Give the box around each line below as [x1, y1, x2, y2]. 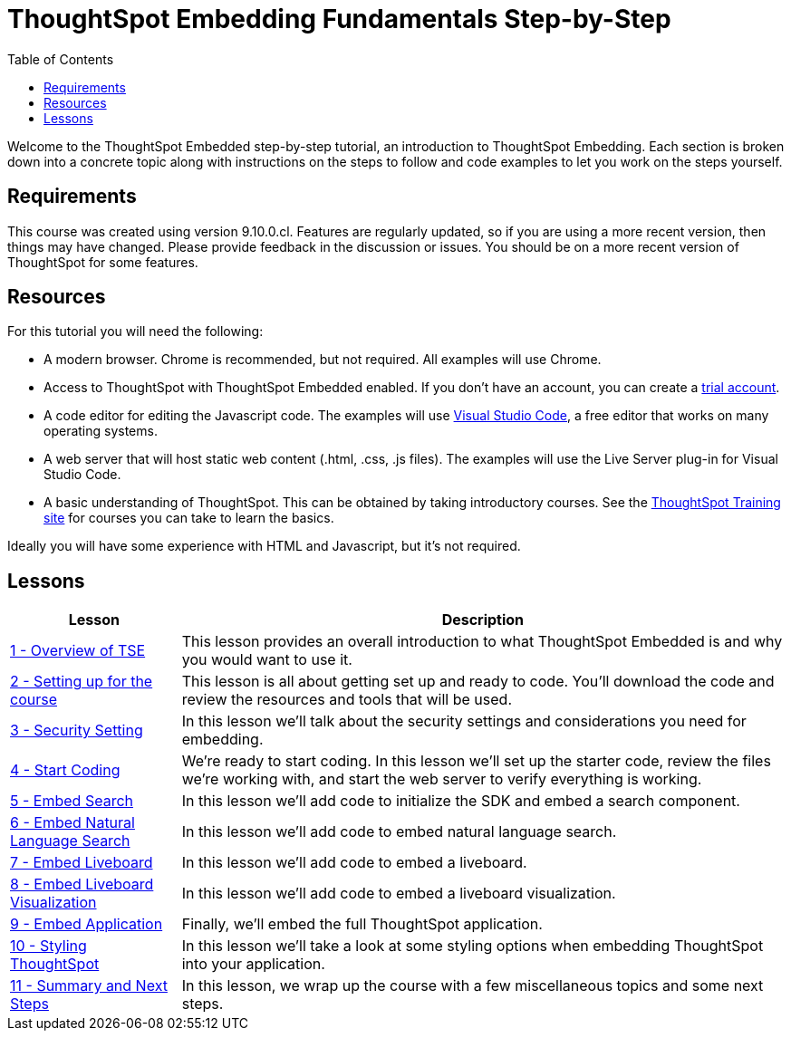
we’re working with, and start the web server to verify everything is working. [181, 770, 702, 789]
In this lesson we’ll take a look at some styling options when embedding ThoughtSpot [181, 937, 764, 956]
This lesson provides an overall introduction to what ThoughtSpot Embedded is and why [181, 632, 783, 651]
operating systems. [43, 423, 158, 439]
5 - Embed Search [10, 792, 133, 811]
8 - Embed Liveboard [10, 875, 154, 894]
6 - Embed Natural [10, 813, 135, 832]
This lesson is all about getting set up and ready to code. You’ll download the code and [181, 672, 775, 691]
